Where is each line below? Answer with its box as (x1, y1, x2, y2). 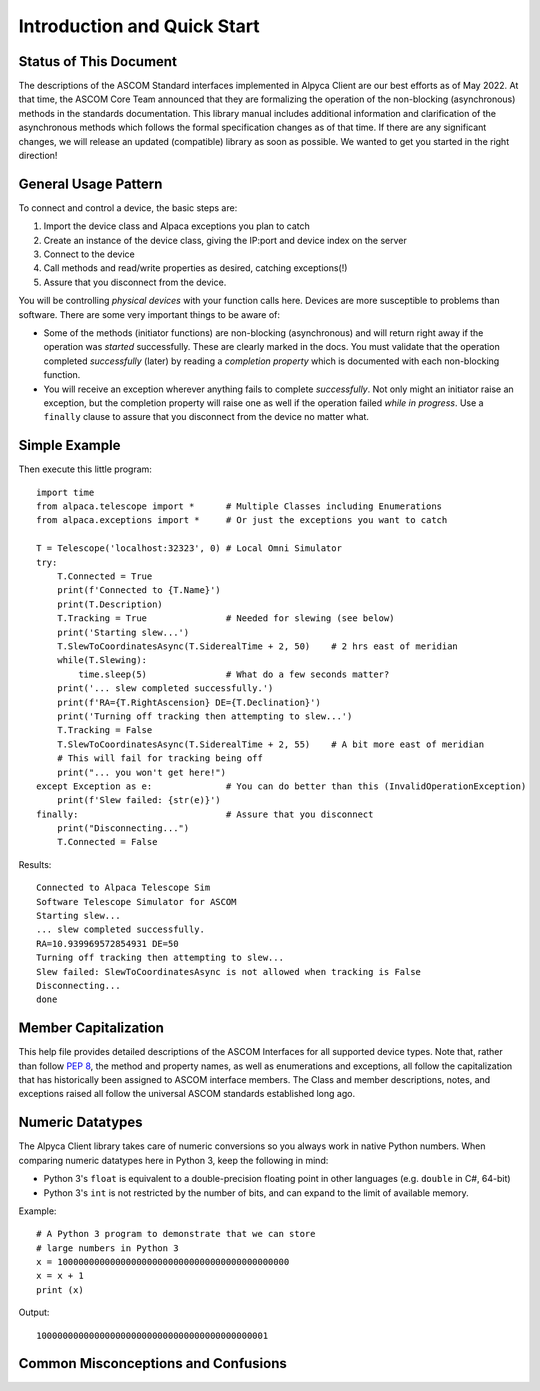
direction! (18, 150, 58, 162)
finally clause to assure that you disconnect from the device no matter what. (43, 411, 370, 423)
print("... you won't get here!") (56, 766, 227, 778)
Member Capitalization (18, 1020, 165, 1037)
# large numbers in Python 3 (36, 1242, 179, 1254)
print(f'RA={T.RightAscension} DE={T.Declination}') (56, 696, 322, 708)
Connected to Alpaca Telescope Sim (36, 882, 211, 894)
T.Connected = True (56, 571, 153, 582)
